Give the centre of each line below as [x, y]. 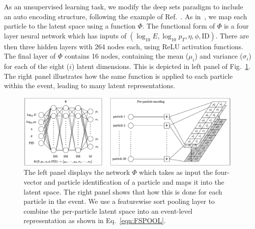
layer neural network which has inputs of [65, 35]
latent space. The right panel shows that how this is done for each [123, 191]
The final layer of [30, 56]
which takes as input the [176, 172]
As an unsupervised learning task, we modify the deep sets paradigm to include [124, 6]
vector [33, 182]
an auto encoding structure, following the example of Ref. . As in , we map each [126, 16]
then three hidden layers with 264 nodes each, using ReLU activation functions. [124, 46]
